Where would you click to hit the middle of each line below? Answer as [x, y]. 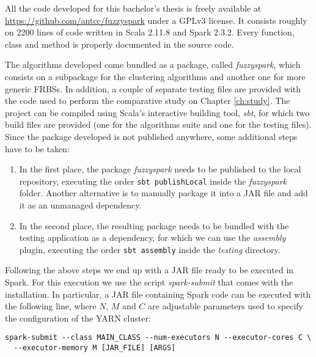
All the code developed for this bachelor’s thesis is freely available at [133, 8]
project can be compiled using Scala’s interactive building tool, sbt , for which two [157, 112]
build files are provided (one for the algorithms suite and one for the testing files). [158, 124]
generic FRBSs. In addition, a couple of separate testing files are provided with [153, 88]
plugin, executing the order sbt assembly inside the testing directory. [150, 249]
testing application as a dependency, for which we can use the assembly [152, 237]
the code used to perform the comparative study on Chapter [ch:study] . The [148, 101]
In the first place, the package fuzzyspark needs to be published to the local [160, 169]
